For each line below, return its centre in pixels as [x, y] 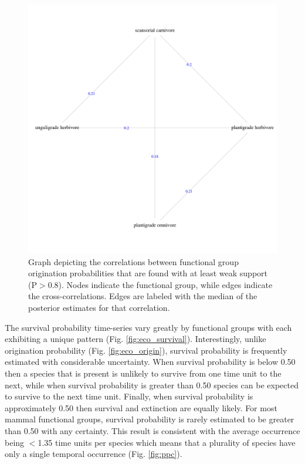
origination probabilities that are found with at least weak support [148, 273]
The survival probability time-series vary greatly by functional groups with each [148, 327]
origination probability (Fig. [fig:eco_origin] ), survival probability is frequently [146, 350]
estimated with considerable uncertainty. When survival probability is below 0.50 [150, 362]
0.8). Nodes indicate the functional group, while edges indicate [160, 284]
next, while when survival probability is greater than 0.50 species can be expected [152, 385]
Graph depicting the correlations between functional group [133, 261]
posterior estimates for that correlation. [99, 307]
